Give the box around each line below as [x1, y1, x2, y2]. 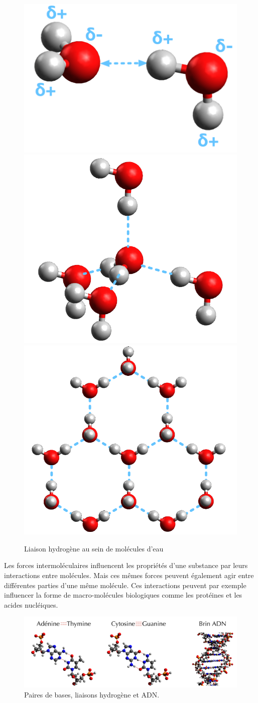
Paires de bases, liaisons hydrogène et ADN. [24, 689, 160, 699]
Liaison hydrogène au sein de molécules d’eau [24, 543, 164, 553]
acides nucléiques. [4, 599, 58, 610]
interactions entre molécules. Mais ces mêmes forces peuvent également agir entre [4, 570, 254, 581]
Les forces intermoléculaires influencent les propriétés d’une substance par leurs [4, 560, 248, 571]
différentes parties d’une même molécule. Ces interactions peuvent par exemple [4, 580, 246, 590]
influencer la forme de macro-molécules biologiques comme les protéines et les [4, 590, 242, 600]
